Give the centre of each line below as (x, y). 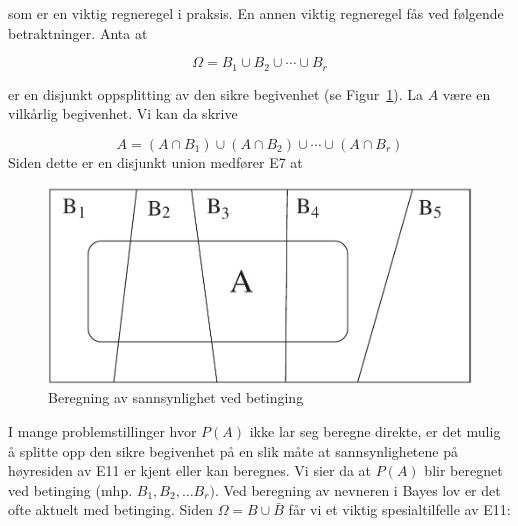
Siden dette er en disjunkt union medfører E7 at (155, 161)
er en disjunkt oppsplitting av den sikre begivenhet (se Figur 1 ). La (216, 93)
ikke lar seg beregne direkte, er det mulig (375, 430)
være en (466, 93)
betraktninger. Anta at (78, 32)
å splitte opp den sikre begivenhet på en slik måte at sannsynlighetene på (233, 450)
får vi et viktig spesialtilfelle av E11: (399, 509)
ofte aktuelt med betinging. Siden (110, 509)
